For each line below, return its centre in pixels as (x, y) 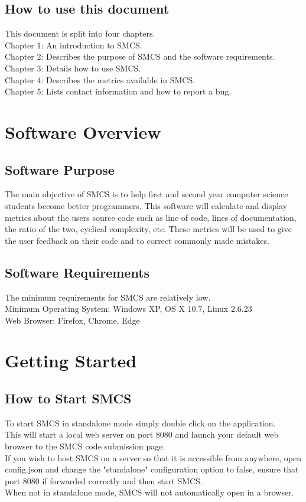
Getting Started (71, 361)
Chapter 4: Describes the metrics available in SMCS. (100, 79)
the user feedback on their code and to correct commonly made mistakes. (137, 240)
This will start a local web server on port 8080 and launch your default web (142, 434)
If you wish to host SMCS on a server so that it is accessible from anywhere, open (153, 457)
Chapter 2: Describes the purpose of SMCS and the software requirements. (140, 56)
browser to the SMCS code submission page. (85, 446)
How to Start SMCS (68, 398)
